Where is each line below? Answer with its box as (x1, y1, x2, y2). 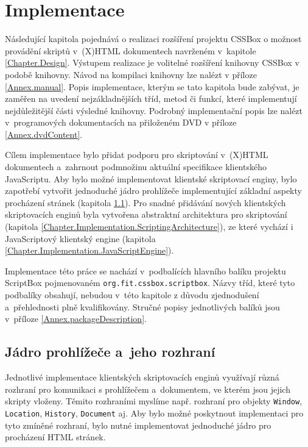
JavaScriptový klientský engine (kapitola (5, 232, 156, 245)
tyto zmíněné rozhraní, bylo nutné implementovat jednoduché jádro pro (5, 418, 271, 431)
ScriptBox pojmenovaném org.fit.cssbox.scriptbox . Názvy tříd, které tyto (5, 276, 295, 289)
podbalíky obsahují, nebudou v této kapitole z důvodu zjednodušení (5, 288, 259, 301)
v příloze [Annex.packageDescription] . (5, 312, 147, 325)
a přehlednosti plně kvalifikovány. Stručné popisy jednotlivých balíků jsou (5, 300, 280, 313)
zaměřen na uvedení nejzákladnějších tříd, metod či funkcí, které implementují (5, 92, 297, 105)
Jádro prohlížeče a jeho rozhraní (5, 342, 215, 361)
